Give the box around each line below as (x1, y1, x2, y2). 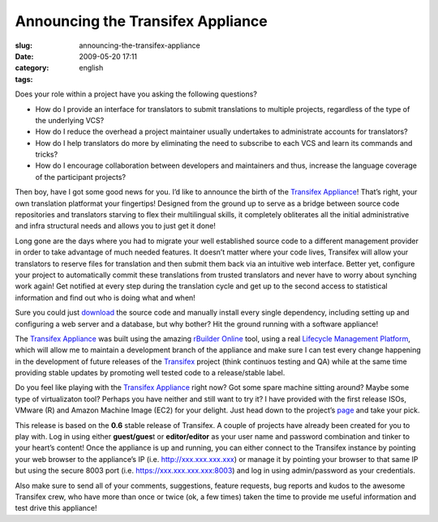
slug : (15, 41, 32, 50)
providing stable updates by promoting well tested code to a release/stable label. (15, 368, 286, 378)
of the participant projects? (35, 172, 126, 182)
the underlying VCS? (35, 115, 105, 125)
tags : (15, 74, 33, 84)
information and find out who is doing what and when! (15, 293, 196, 302)
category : (15, 63, 49, 73)
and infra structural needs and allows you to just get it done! (15, 221, 217, 231)
